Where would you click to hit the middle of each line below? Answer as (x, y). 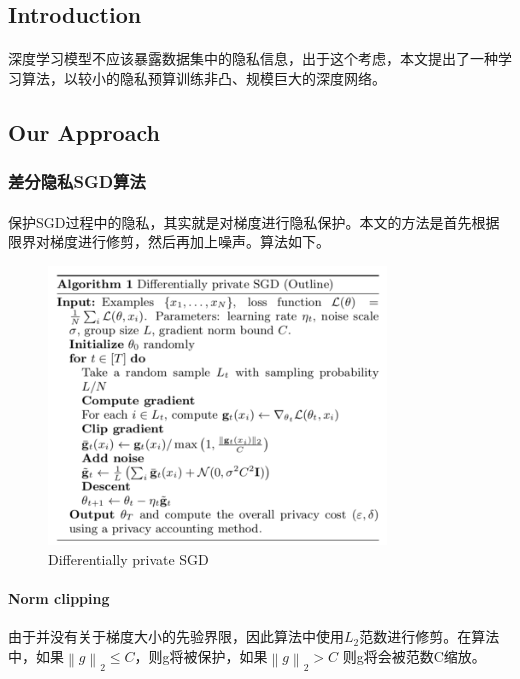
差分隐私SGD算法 (77, 181)
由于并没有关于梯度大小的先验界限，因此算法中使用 (176, 636)
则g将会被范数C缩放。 (414, 655)
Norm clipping (59, 598)
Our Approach (84, 131)
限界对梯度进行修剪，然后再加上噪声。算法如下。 (169, 241)
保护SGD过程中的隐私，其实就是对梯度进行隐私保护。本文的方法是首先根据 (254, 221)
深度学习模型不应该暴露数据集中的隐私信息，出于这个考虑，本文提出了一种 (253, 58)
